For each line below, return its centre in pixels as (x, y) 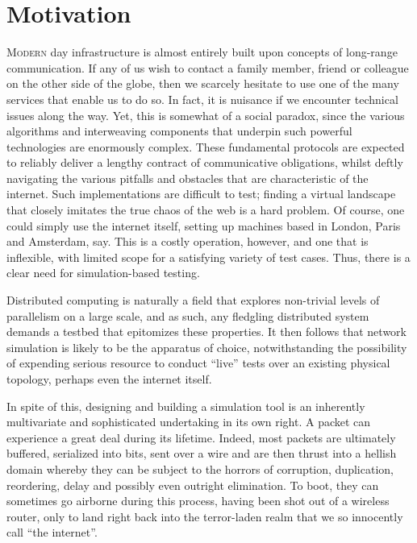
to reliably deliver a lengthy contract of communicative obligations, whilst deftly (205, 162)
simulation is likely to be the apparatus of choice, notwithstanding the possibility (207, 347)
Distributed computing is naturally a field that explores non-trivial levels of (193, 300)
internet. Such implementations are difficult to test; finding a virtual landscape (201, 194)
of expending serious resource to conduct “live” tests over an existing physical (198, 363)
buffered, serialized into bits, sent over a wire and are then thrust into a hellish (202, 453)
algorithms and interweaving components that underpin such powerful (179, 131)
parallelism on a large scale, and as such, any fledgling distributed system (188, 315)
